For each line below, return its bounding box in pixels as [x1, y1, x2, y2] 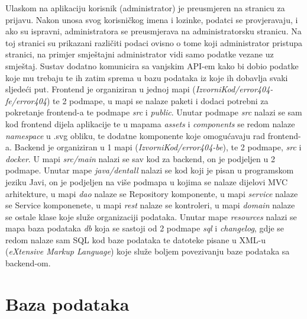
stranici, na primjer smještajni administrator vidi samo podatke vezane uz [5, 48, 274, 60]
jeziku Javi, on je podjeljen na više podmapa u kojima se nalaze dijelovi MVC [5, 175, 288, 188]
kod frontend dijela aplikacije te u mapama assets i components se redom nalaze [5, 117, 295, 130]
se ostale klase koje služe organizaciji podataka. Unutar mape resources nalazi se [5, 210, 297, 223]
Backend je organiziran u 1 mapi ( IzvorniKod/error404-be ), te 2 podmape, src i [14, 141, 302, 153]
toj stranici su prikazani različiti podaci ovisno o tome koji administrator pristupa [5, 36, 302, 49]
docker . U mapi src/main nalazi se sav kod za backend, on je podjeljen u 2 [5, 152, 275, 165]
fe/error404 [5, 94, 47, 107]
